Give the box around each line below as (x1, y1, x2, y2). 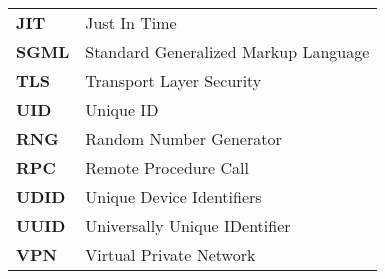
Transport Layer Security (85, 69, 262, 92)
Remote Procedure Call (85, 156, 249, 179)
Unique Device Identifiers (85, 185, 262, 208)
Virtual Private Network (85, 243, 256, 266)
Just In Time (85, 11, 177, 34)
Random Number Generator (85, 127, 282, 150)
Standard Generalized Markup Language (85, 40, 370, 63)
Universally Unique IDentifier (85, 214, 291, 237)
